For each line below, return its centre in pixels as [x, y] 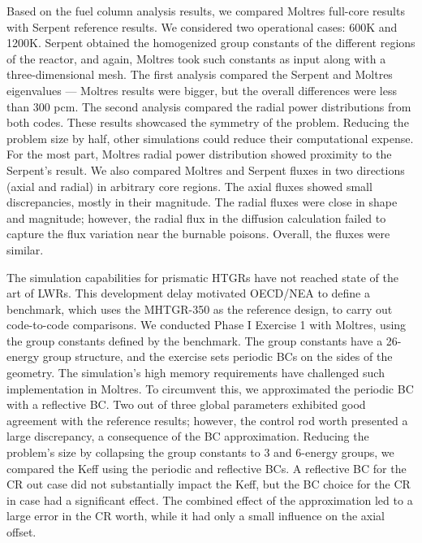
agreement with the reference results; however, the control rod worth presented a [207, 420]
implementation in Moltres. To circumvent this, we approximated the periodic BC [210, 388]
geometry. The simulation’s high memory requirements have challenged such [196, 373]
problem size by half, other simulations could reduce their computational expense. [210, 138]
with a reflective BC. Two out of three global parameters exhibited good [186, 404]
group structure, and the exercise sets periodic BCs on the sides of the [217, 356]
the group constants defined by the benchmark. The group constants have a [195, 340]
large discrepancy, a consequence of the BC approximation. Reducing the [188, 436]
